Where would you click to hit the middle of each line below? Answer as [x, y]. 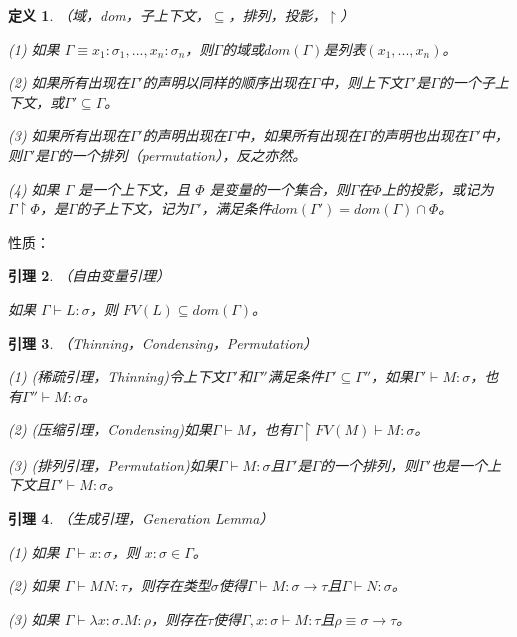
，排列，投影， [277, 15]
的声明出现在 [184, 135]
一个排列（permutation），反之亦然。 [189, 154]
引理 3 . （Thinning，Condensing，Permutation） [163, 342]
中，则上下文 [361, 82]
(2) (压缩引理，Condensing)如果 [110, 429]
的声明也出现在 [418, 135]
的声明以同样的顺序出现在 [226, 82]
